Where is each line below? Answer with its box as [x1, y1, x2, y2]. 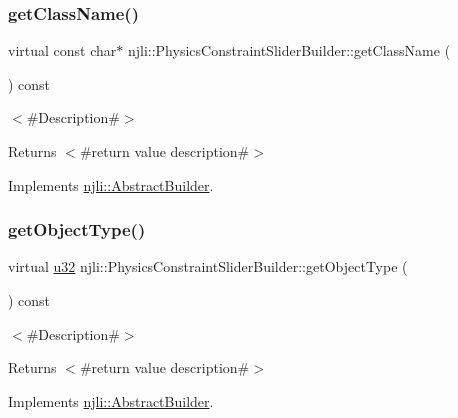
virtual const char [8, 40, 117, 61]
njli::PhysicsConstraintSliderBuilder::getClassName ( [127, 40, 451, 61]
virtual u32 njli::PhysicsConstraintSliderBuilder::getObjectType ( [8, 256, 408, 277]
